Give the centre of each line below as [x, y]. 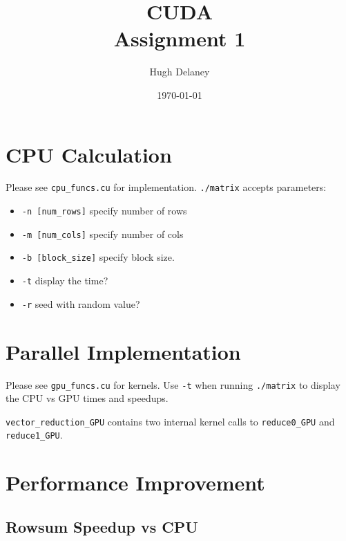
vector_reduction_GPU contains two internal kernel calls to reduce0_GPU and [170, 421]
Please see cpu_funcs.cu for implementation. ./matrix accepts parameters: [166, 187]
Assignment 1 [180, 38]
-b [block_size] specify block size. [98, 257]
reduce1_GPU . [34, 435]
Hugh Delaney [180, 72]
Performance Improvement [135, 483]
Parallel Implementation [123, 351]
